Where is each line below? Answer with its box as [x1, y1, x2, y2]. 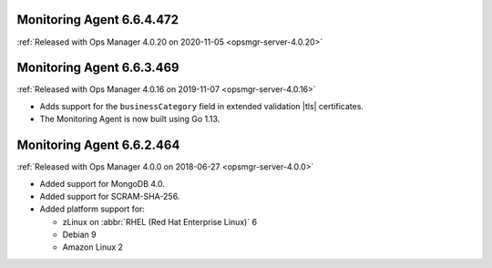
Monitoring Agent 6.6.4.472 [16, 12, 179, 27]
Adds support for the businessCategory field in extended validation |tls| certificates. [39, 100, 364, 111]
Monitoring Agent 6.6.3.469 [16, 60, 179, 76]
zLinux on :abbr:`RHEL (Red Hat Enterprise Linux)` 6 [62, 216, 258, 227]
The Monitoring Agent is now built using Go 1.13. [39, 114, 220, 125]
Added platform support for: [39, 203, 146, 214]
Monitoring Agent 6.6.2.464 [16, 138, 180, 153]
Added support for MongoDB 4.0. [39, 178, 166, 189]
